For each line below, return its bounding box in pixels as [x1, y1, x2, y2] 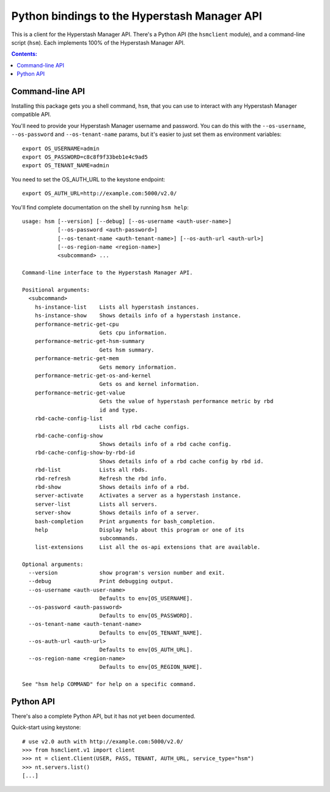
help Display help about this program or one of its [34, 526, 244, 533]
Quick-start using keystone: [11, 723, 81, 731]
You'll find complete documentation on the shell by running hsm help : [11, 203, 189, 211]
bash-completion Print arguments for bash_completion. [34, 518, 216, 525]
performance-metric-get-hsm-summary [34, 338, 145, 345]
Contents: [11, 50, 38, 58]
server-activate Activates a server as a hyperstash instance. [34, 492, 241, 499]
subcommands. [99, 535, 139, 542]
